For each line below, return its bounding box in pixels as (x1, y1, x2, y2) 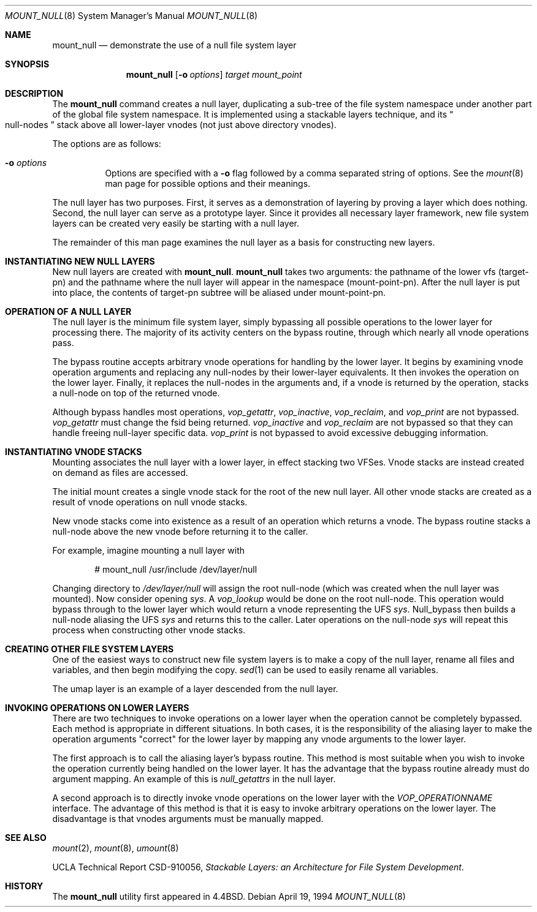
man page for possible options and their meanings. (105, 178, 311, 189)
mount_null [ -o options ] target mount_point (126, 69, 302, 80)
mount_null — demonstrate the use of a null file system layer (52, 40, 297, 50)
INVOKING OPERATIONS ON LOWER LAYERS (5, 703, 189, 713)
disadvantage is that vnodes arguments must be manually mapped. (52, 813, 324, 824)
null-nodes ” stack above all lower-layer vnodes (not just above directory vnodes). (5, 119, 337, 130)
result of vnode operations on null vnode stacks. (52, 497, 248, 507)
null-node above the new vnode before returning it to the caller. (52, 526, 308, 537)
